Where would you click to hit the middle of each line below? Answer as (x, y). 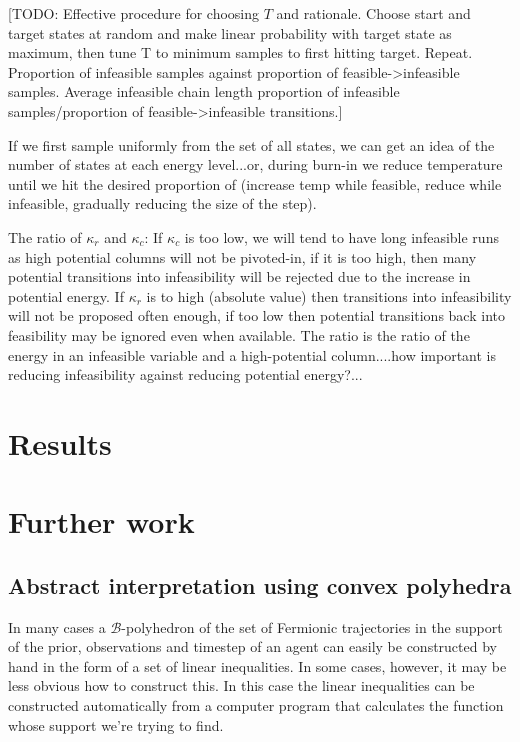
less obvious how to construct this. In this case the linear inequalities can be (241, 685)
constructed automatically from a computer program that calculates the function (256, 705)
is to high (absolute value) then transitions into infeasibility (329, 295)
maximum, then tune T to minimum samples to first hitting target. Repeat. (240, 52)
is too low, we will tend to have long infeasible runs (341, 236)
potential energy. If (66, 295)
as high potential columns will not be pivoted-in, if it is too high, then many (242, 256)
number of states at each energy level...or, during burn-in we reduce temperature (255, 164)
